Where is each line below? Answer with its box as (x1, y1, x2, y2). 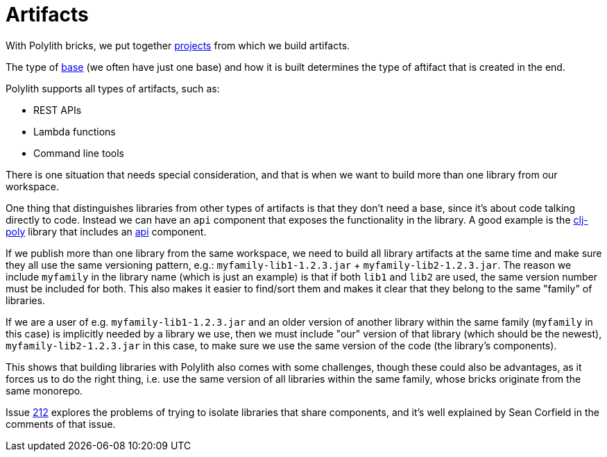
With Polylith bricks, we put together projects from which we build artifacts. (6, 39, 350, 51)
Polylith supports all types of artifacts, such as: (6, 82, 220, 94)
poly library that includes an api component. (6, 225, 207, 238)
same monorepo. (6, 384, 83, 397)
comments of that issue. (6, 417, 116, 430)
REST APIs (33, 103, 82, 116)
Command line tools (33, 147, 124, 159)
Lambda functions (33, 125, 116, 138)
